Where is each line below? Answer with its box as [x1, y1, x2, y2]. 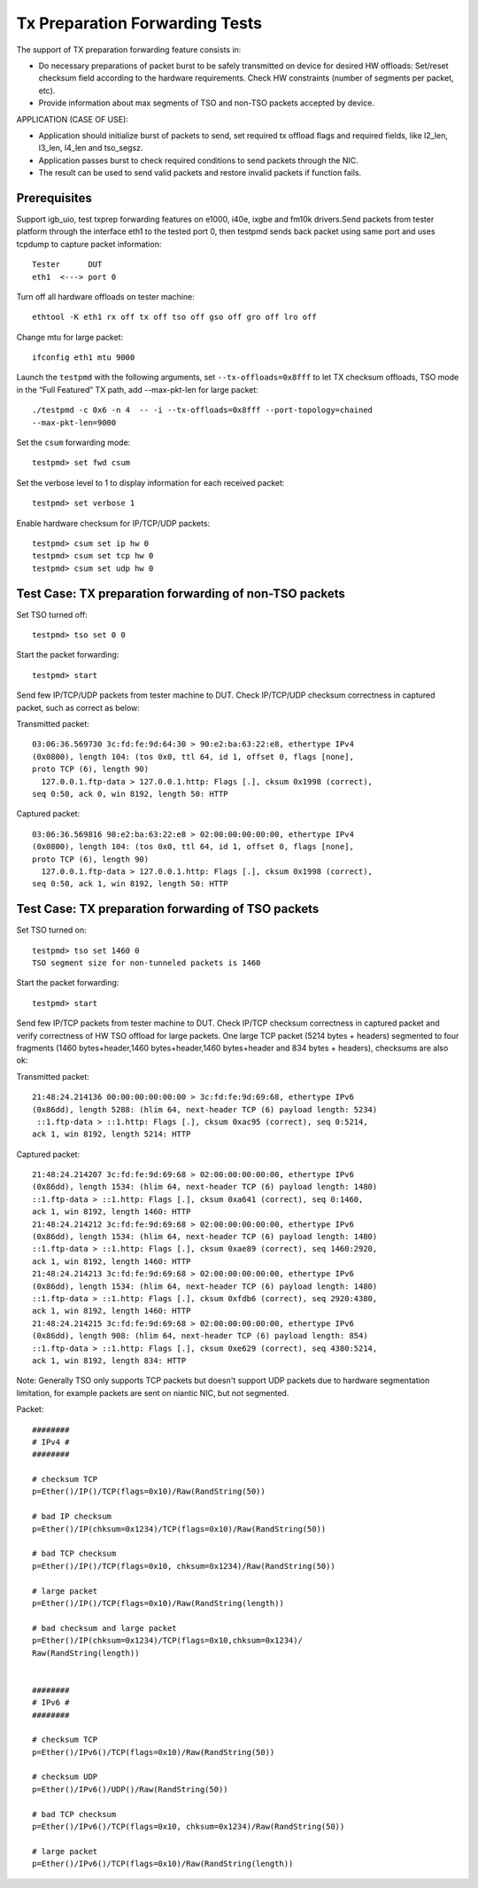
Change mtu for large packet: [16, 332, 124, 342]
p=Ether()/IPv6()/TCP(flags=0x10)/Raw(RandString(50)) [32, 1747, 275, 1757]
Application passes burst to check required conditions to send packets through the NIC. [38, 155, 358, 166]
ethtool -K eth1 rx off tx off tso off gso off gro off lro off [32, 312, 318, 323]
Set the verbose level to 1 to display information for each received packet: [16, 477, 285, 488]
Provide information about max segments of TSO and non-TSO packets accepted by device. [38, 98, 375, 108]
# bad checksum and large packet [32, 1623, 177, 1633]
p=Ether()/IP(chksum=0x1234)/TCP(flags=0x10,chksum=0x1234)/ [32, 1635, 303, 1646]
